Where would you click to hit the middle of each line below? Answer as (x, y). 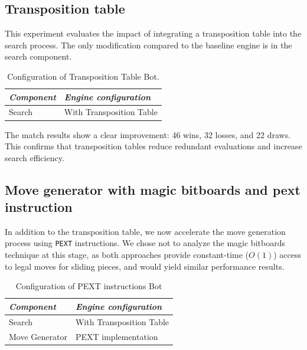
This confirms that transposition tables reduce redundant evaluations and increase (153, 146)
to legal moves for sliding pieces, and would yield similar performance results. (145, 266)
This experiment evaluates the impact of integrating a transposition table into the (153, 33)
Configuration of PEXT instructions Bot (89, 286)
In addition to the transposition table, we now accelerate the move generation (145, 231)
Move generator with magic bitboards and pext (153, 189)
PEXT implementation (117, 336)
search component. (38, 56)
